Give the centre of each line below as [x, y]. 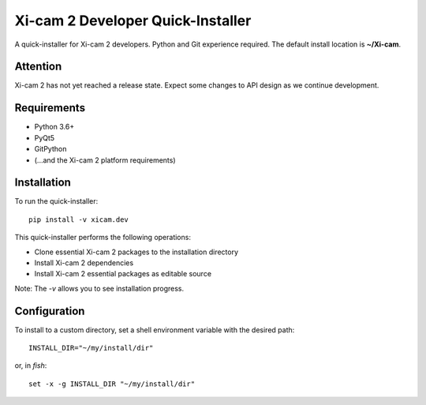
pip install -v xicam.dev [79, 219]
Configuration [50, 311]
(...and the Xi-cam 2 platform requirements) [105, 160]
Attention [38, 67]
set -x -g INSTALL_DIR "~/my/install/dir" [112, 384]
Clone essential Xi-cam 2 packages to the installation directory [136, 252]
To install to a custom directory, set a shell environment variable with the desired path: [155, 330]
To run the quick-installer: [56, 201]
